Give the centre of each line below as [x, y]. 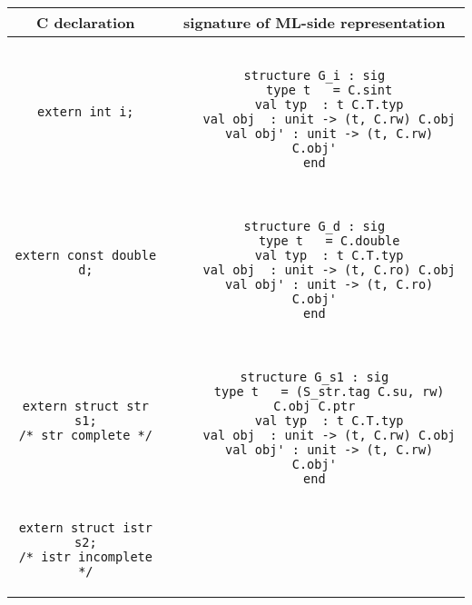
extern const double [86, 255]
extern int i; [86, 112]
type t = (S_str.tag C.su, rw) [329, 392]
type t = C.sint [329, 90]
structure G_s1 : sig [315, 377]
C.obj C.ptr [315, 406]
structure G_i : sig [315, 75]
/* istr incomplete [85, 557]
